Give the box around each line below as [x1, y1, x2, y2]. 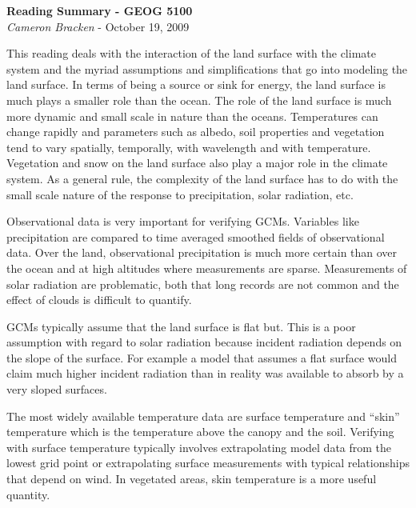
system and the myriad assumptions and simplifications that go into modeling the [6, 60, 408, 77]
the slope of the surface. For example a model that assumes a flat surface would [6, 349, 398, 366]
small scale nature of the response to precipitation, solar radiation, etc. [6, 186, 354, 202]
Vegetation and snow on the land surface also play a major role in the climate [6, 154, 388, 171]
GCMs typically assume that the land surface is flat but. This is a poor [6, 318, 356, 334]
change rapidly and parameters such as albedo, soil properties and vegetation [6, 123, 385, 140]
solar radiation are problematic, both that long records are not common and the [6, 275, 399, 292]
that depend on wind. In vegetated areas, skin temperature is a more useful [6, 470, 377, 487]
